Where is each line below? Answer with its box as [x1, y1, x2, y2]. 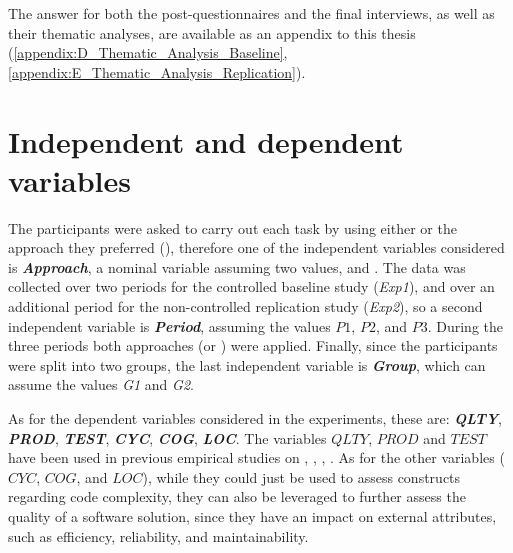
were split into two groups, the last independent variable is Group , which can [8, 354, 486, 375]
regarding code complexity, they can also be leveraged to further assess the [8, 486, 466, 507]
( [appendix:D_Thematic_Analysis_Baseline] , [8, 42, 288, 63]
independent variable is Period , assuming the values [8, 315, 331, 336]
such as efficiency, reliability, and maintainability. [8, 525, 309, 546]
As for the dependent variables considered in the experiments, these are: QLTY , [8, 408, 502, 429]
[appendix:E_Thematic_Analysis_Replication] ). [8, 61, 306, 82]
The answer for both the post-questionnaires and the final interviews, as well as [8, 3, 495, 23]
